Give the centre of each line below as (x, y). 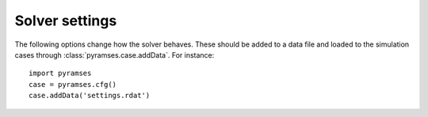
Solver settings (66, 21)
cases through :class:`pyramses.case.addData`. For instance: (115, 55)
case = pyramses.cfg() (73, 84)
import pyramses (60, 74)
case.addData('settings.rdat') (90, 96)
